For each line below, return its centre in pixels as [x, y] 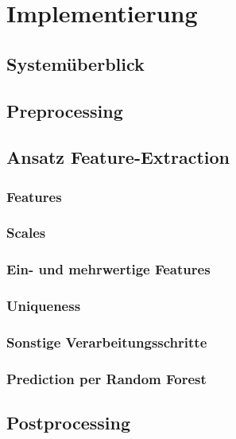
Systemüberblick [75, 63]
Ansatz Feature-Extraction [118, 157]
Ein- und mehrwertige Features [108, 269]
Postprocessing [69, 423]
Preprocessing [65, 110]
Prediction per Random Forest [106, 378]
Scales [26, 233]
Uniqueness [44, 306]
